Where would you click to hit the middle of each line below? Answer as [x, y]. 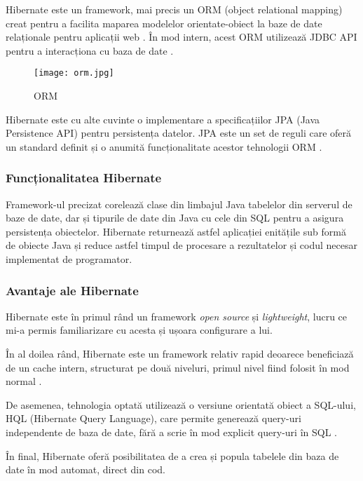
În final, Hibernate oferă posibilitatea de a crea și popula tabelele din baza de [172, 455]
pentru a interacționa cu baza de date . [90, 50]
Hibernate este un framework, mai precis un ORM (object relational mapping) [174, 9]
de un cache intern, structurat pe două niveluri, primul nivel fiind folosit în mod [178, 367]
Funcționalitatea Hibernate [84, 178]
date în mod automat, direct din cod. [85, 469]
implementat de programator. [69, 259]
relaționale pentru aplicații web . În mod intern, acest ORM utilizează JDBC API [181, 37]
